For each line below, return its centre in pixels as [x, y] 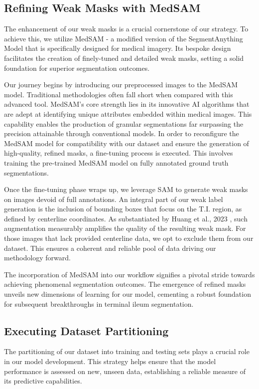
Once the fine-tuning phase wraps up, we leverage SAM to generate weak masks [126, 189]
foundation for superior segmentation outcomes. [77, 68]
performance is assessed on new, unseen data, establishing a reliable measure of [125, 371]
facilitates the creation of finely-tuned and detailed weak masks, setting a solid [124, 58]
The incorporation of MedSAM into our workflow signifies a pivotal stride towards [129, 274]
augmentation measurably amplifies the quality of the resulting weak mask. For [125, 228]
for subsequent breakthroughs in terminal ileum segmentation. [99, 303]
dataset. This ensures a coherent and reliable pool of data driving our [110, 248]
